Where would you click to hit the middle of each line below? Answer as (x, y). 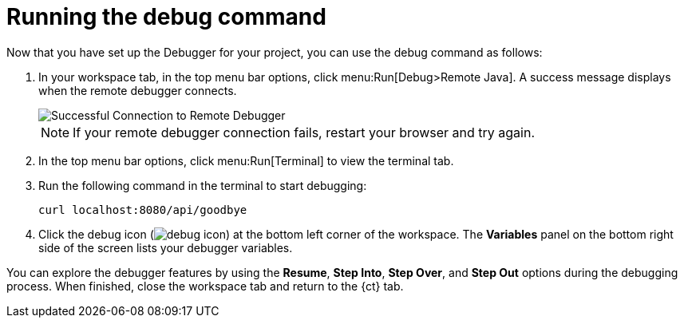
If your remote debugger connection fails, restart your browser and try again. (304, 132)
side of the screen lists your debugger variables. (166, 247)
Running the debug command (166, 17)
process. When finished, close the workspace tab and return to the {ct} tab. (205, 286)
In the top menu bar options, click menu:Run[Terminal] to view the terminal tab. (246, 160)
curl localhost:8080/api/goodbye (143, 209)
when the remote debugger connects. (138, 90)
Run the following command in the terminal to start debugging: (203, 185)
